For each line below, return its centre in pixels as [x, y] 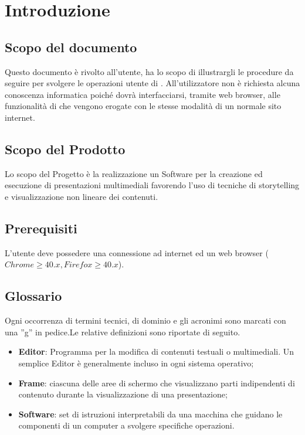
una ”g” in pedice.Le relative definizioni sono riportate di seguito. [123, 332]
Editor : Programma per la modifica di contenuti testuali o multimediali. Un [156, 351]
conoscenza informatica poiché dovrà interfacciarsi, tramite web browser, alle [143, 94]
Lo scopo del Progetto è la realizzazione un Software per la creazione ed [134, 173]
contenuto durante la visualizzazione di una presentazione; [123, 394]
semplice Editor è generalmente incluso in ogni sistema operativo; [136, 363]
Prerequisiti [41, 228]
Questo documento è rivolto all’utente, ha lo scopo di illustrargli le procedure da [149, 71]
